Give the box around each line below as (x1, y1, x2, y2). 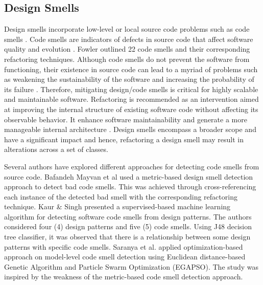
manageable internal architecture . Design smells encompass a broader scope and (4, 124, 256, 135)
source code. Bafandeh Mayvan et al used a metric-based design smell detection (4, 171, 253, 182)
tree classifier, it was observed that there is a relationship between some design (4, 231, 251, 242)
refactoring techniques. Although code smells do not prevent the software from (4, 53, 250, 64)
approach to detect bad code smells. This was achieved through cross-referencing (4, 181, 256, 192)
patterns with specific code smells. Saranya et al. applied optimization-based (4, 241, 243, 252)
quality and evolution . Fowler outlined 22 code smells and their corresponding (4, 43, 250, 54)
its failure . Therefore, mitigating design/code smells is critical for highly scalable (4, 83, 258, 94)
